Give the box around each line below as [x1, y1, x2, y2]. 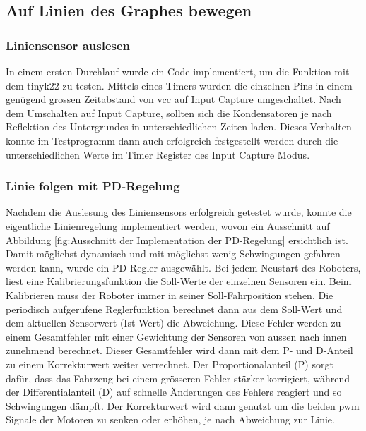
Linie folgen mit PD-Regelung [6, 177, 180, 195]
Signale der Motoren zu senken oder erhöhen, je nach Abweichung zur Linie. [6, 412, 335, 427]
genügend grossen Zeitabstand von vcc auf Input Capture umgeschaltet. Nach [6, 92, 341, 107]
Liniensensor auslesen [6, 36, 131, 54]
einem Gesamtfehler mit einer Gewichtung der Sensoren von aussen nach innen [6, 329, 347, 344]
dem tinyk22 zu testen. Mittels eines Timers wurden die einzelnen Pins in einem [6, 78, 353, 92]
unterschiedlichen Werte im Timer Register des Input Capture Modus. [6, 147, 310, 162]
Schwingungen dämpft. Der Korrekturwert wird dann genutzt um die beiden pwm [6, 398, 360, 413]
